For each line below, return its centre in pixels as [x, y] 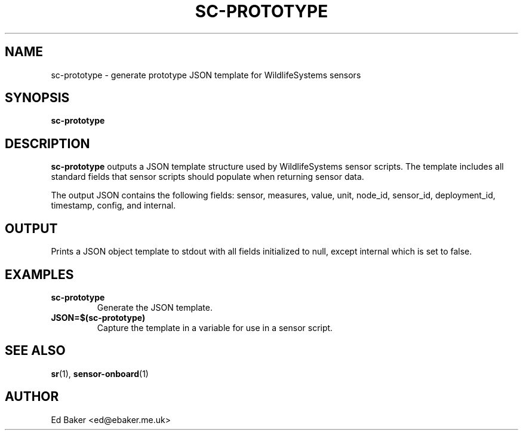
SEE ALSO [35, 351]
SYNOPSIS [37, 98]
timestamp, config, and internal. [113, 206]
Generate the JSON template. [155, 307]
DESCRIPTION [47, 143]
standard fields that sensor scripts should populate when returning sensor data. [207, 177]
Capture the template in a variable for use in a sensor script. [215, 327]
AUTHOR [32, 397]
